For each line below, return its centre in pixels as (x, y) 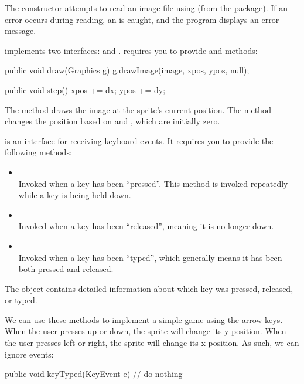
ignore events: (29, 354)
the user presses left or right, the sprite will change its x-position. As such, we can (152, 343)
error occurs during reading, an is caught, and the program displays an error (142, 19)
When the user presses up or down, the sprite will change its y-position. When (146, 331)
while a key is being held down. (75, 195)
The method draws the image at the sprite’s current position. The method (138, 109)
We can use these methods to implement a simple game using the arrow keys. (144, 319)
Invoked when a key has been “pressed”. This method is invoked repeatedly (153, 183)
